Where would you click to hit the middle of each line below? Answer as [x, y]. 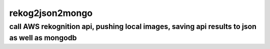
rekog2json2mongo [51, 13]
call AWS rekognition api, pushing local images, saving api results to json [133, 26]
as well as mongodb [43, 38]
